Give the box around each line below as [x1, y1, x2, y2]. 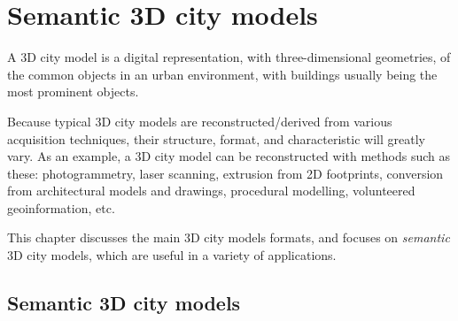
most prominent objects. [7, 82, 139, 101]
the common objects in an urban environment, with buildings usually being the [7, 65, 438, 83]
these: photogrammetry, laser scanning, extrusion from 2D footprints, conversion [7, 164, 444, 182]
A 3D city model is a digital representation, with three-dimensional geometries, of [7, 48, 451, 66]
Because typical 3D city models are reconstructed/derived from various [7, 111, 392, 130]
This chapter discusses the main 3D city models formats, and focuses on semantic [7, 228, 450, 247]
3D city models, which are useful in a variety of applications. [7, 246, 337, 264]
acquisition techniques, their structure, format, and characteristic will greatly [7, 129, 425, 148]
